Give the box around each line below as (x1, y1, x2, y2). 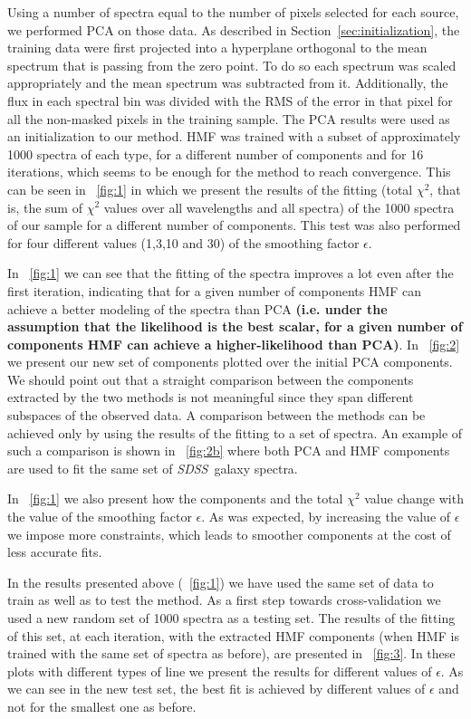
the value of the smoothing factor (7, 507, 192, 526)
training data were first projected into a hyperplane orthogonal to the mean (7, 38, 428, 57)
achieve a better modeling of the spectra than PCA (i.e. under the (7, 299, 388, 318)
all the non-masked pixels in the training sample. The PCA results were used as (7, 109, 450, 128)
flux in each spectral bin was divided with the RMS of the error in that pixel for (7, 91, 453, 110)
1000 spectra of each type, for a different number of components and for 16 (7, 144, 424, 163)
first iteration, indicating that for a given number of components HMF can (7, 281, 422, 300)
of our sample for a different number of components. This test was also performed (7, 216, 461, 235)
